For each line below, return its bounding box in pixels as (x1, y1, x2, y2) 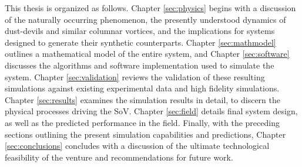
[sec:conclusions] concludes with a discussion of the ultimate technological (5, 139, 270, 152)
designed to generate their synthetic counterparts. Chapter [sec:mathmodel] (5, 36, 276, 48)
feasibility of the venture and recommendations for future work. (5, 151, 233, 163)
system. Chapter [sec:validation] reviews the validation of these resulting (5, 70, 265, 83)
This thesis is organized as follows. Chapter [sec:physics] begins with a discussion (5, 2, 296, 13)
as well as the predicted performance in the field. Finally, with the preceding (5, 116, 280, 128)
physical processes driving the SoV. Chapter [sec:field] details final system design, (5, 105, 298, 117)
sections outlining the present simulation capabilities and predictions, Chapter (5, 128, 286, 140)
